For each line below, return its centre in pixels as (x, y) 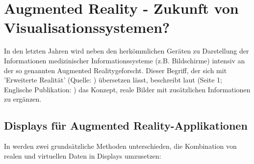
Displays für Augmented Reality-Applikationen (126, 125)
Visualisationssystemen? (87, 27)
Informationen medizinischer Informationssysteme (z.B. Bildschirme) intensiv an (125, 60)
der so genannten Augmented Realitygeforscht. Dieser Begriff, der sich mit (115, 70)
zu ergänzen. (23, 99)
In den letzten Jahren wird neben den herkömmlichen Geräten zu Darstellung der (127, 51)
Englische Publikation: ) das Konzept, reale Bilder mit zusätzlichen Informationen (127, 89)
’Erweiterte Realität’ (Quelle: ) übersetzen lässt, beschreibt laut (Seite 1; (113, 80)
